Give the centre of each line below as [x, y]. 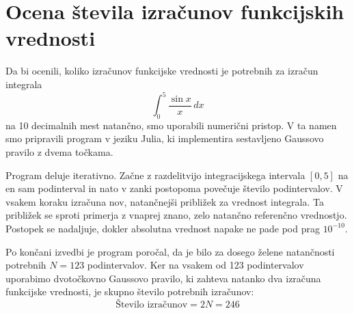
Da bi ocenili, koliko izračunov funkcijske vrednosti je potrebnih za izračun [162, 71]
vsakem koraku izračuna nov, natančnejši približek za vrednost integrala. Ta [165, 201]
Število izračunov [152, 304]
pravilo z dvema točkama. [59, 151]
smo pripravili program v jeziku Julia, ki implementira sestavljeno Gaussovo [165, 138]
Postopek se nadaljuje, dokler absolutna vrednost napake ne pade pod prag [163, 228]
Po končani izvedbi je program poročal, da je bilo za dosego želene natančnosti [170, 251]
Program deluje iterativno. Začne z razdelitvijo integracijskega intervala [155, 175]
